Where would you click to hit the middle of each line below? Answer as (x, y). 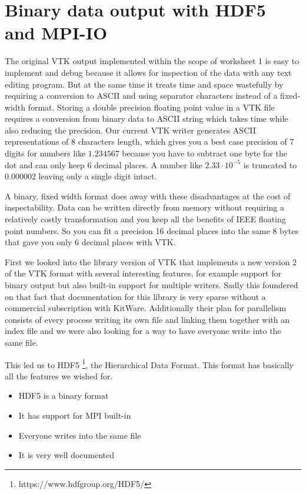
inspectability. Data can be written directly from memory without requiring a (144, 207)
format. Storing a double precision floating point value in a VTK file (151, 107)
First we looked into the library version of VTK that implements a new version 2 (151, 261)
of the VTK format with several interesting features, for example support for (143, 273)
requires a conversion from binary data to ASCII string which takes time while (147, 119)
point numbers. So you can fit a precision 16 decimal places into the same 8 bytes (152, 230)
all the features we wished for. (59, 375)
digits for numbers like (45, 153)
